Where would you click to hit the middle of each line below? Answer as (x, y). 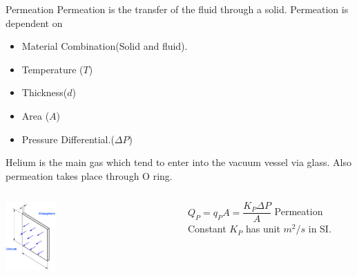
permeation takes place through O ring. (89, 175)
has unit (263, 229)
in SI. (320, 229)
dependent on (34, 22)
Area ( (36, 115)
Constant (207, 229)
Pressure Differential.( (68, 139)
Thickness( (45, 92)
